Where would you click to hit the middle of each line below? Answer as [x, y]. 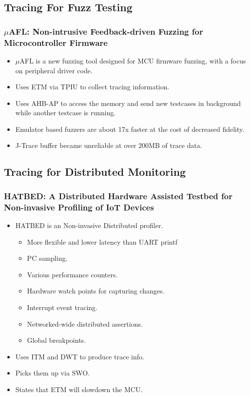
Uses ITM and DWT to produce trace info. [80, 356]
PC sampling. [47, 258]
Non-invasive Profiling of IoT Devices [79, 207]
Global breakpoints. [57, 340]
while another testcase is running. [66, 113]
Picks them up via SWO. [53, 373]
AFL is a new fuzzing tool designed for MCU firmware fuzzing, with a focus [133, 60]
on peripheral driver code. [54, 70]
